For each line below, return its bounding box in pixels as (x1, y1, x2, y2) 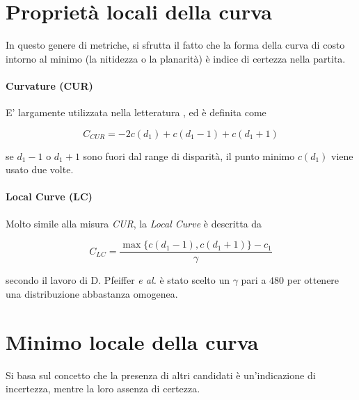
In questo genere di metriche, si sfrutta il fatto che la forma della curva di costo (6, 38, 345, 52)
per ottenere (287, 273, 340, 287)
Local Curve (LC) (6, 189, 93, 204)
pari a (241, 273, 266, 287)
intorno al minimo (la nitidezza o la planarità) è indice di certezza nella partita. (6, 51, 346, 65)
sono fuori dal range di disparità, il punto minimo (83, 148, 295, 163)
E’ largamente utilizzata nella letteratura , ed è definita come (6, 105, 266, 120)
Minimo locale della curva (6, 327, 259, 355)
